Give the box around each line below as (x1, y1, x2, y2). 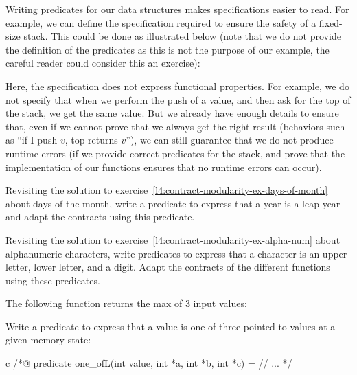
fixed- (319, 15, 343, 30)
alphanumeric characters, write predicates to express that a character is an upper (5, 246, 347, 260)
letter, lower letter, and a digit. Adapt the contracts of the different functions (5, 260, 330, 274)
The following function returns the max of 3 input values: (5, 296, 247, 310)
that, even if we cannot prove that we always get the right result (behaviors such (5, 119, 345, 133)
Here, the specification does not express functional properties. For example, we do (5, 78, 349, 93)
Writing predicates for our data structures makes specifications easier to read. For (5, 2, 349, 16)
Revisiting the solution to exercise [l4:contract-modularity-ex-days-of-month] (5, 183, 328, 197)
